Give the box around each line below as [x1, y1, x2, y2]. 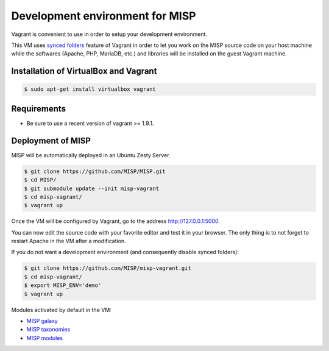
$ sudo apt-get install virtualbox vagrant [24, 86, 157, 93]
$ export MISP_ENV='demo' [24, 282, 102, 289]
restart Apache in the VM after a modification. [11, 238, 126, 245]
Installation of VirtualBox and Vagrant [11, 66, 157, 76]
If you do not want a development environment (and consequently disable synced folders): [11, 249, 239, 256]
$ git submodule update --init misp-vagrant [24, 185, 160, 192]
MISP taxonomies [26, 326, 71, 333]
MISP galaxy [26, 317, 58, 324]
